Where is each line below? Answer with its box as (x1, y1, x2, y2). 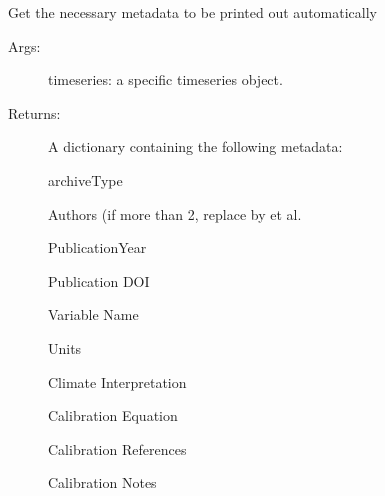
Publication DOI (48, 270, 150, 291)
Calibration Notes (48, 472, 157, 493)
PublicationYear (48, 237, 147, 258)
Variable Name (48, 304, 139, 325)
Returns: (8, 102, 61, 123)
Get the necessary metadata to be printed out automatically (8, 2, 377, 22)
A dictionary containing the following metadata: (48, 136, 343, 157)
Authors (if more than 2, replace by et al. (48, 203, 302, 224)
